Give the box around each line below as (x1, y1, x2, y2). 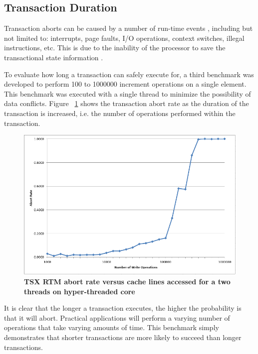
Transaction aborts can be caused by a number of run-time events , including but (4, 23, 253, 33)
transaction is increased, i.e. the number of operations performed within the (4, 108, 236, 118)
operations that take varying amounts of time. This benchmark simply (4, 322, 219, 333)
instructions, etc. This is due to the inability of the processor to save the (4, 42, 226, 53)
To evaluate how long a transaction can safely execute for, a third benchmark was (4, 69, 254, 79)
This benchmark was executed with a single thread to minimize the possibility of (4, 88, 251, 99)
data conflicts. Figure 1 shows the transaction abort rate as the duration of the (4, 98, 249, 109)
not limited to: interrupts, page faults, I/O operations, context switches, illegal (4, 32, 245, 43)
